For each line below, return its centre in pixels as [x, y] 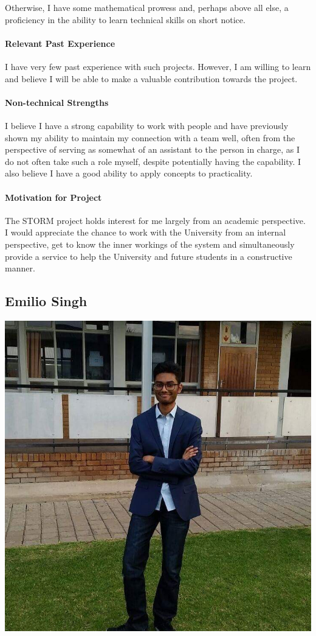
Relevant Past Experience [60, 43]
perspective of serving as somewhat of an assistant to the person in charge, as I [152, 149]
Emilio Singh [46, 301]
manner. [20, 268]
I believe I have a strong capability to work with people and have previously [147, 125]
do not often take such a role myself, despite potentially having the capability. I [153, 161]
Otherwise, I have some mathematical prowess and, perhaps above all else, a [147, 7]
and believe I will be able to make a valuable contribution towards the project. [151, 78]
